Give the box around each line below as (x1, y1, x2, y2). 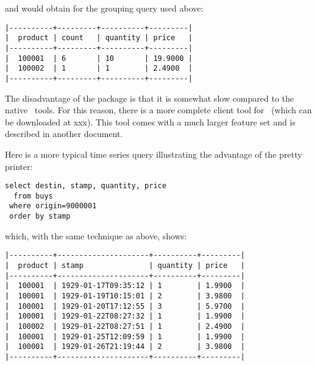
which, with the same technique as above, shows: (5, 229, 187, 242)
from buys (13, 191, 53, 200)
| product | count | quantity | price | (5, 33, 193, 43)
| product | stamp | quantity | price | (5, 261, 245, 270)
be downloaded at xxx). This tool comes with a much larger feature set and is (5, 115, 296, 128)
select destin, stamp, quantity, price (5, 181, 166, 191)
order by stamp (9, 212, 71, 221)
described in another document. (5, 127, 123, 140)
